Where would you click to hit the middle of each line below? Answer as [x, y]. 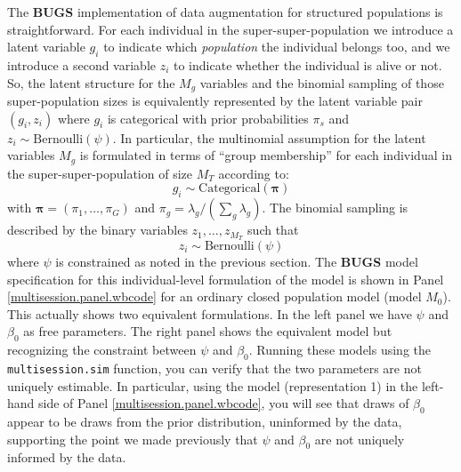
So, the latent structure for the [91, 82]
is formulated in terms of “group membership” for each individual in [266, 155]
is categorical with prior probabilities [208, 118]
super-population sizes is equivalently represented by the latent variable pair [215, 101]
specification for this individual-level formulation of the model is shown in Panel [226, 279]
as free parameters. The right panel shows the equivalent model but [208, 331]
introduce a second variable [81, 64]
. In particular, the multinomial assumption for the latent [269, 137]
